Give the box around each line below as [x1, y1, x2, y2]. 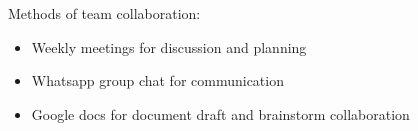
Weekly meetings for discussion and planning [31, 36, 307, 57]
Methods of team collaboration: [8, 3, 201, 23]
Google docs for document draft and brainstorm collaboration [31, 103, 410, 124]
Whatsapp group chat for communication [31, 70, 284, 91]
